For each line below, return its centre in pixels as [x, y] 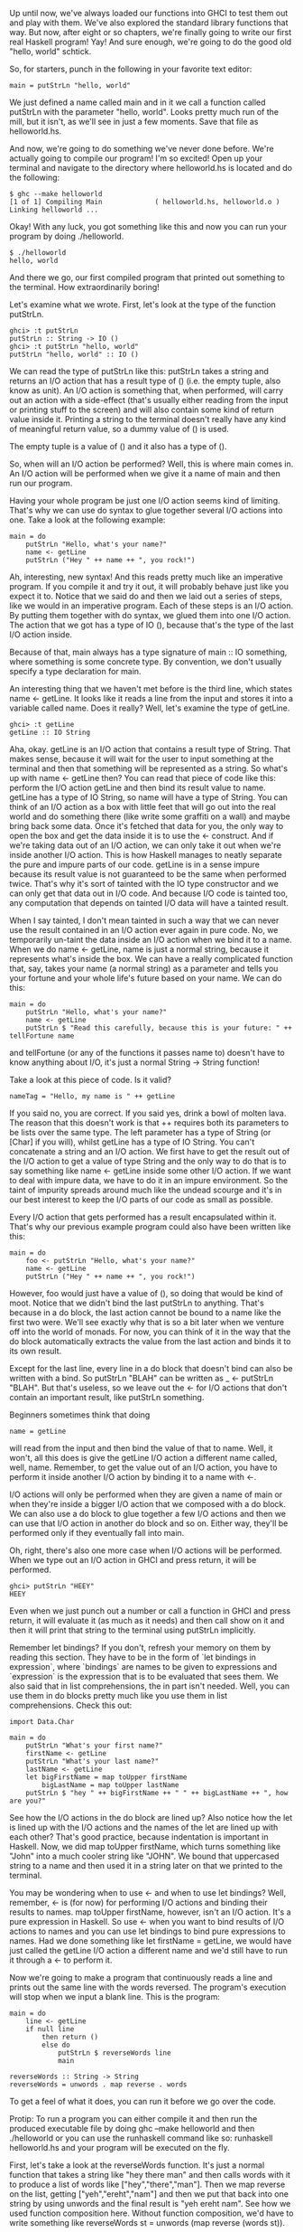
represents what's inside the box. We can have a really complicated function [151, 959]
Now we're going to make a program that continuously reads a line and [141, 1978]
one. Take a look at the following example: [87, 520]
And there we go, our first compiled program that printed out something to [147, 278]
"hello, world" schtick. [50, 52]
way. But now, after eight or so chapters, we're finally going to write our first [150, 32]
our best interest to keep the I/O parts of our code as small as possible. [141, 1200]
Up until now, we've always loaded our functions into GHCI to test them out [149, 13]
